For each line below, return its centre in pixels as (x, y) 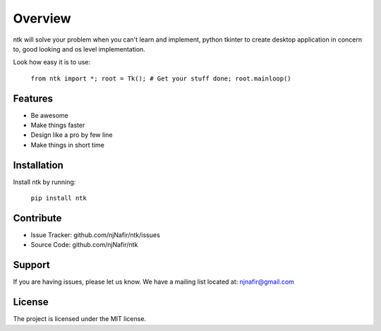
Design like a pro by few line (72, 135)
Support (31, 265)
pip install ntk (59, 198)
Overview (42, 18)
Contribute (37, 218)
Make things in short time (68, 145)
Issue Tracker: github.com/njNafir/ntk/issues (95, 235)
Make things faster (58, 125)
